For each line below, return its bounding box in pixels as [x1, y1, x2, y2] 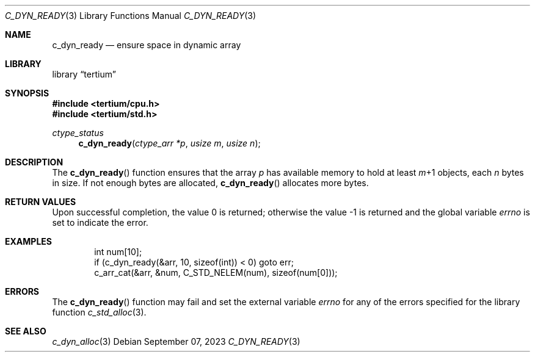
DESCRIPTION [5, 157, 64, 167]
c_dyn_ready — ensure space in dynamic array [52, 40, 241, 50]
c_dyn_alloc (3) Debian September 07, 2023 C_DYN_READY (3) [52, 336, 300, 347]
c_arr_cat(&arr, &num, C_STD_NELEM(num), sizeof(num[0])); [94, 267, 338, 278]
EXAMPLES [5, 236, 52, 247]
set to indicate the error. [52, 217, 148, 228]
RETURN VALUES [5, 197, 76, 207]
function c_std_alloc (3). [52, 307, 147, 317]
